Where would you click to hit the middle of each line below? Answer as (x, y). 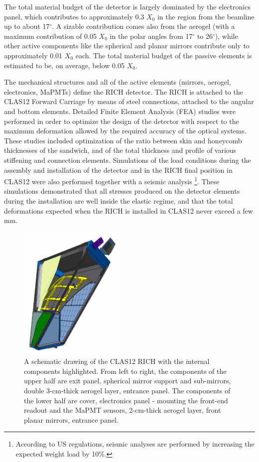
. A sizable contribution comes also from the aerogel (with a (143, 26)
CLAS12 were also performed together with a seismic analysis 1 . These (112, 180)
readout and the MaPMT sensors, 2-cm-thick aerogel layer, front (123, 410)
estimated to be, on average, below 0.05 (64, 65)
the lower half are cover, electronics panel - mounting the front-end (126, 400)
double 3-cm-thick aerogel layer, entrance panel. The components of (127, 390)
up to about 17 (27, 26)
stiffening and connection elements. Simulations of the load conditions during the (128, 160)
